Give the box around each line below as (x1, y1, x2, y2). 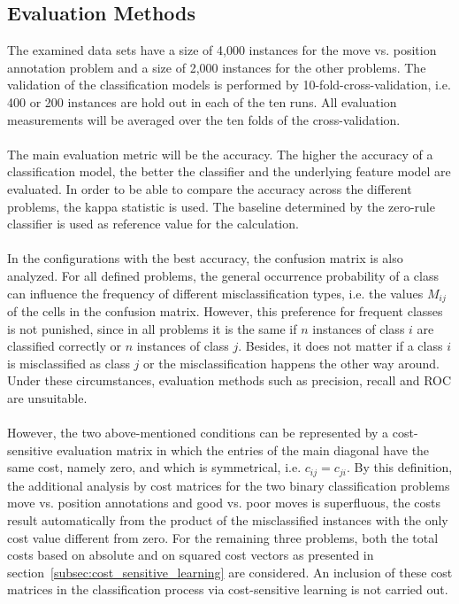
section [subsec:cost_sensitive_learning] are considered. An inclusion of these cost (7, 562, 453, 581)
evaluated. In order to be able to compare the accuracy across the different (7, 179, 412, 197)
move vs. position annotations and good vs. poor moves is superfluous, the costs (7, 493, 441, 512)
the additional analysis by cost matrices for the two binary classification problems (7, 476, 450, 494)
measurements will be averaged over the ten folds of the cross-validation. (7, 110, 401, 128)
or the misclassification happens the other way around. (143, 353, 440, 372)
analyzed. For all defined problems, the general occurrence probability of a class (7, 266, 439, 284)
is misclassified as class (7, 353, 130, 372)
